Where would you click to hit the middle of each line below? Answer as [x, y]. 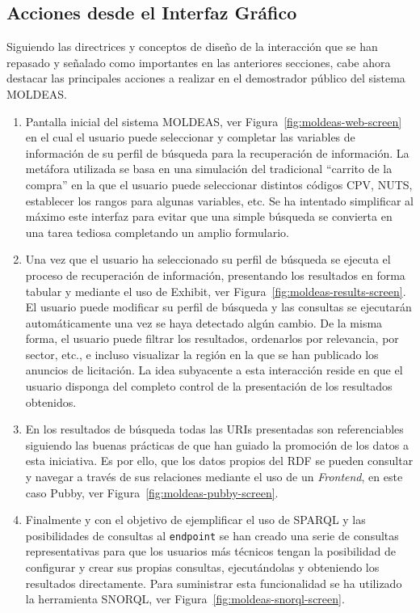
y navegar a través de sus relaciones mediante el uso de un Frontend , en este [214, 477]
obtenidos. [51, 402]
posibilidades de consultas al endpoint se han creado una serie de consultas [212, 535]
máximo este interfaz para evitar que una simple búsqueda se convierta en [209, 216]
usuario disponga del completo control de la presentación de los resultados [209, 386]
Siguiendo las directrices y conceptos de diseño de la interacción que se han [192, 47]
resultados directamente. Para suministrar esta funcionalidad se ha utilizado [214, 583]
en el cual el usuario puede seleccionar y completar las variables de [190, 137]
